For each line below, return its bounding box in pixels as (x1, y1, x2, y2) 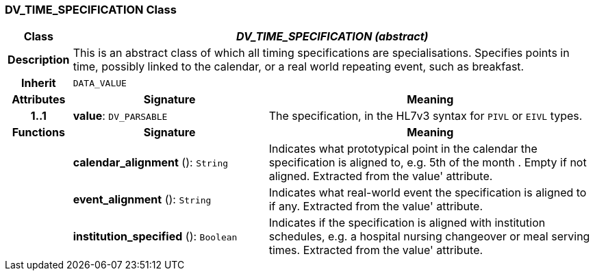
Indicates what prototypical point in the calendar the (268, 142, 537, 156)
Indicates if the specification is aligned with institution (268, 216, 546, 230)
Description (8, 53, 70, 67)
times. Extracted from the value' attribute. (268, 243, 483, 258)
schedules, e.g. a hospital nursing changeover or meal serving (268, 229, 590, 244)
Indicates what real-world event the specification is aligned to (268, 186, 587, 200)
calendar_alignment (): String (73, 155, 229, 170)
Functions (12, 125, 65, 140)
